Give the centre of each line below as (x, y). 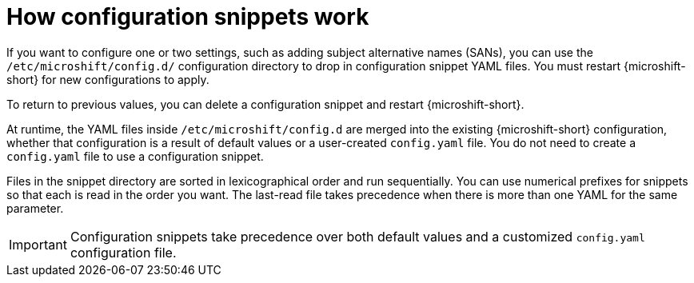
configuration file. (123, 252)
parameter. (35, 208)
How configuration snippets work (188, 17)
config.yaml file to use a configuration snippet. (135, 156)
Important (38, 244)
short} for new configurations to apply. (108, 79)
